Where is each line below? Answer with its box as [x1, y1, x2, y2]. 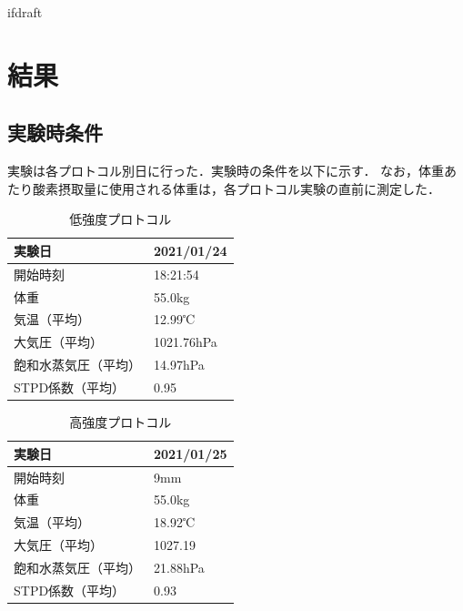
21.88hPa [154, 557, 205, 576]
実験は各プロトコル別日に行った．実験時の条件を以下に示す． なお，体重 [7, 161, 445, 180]
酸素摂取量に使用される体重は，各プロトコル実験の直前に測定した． [32, 178, 440, 198]
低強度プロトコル [69, 209, 172, 229]
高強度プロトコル [69, 412, 172, 432]
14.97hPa [154, 355, 205, 374]
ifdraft [7, 3, 43, 21]
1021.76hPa [154, 332, 217, 351]
